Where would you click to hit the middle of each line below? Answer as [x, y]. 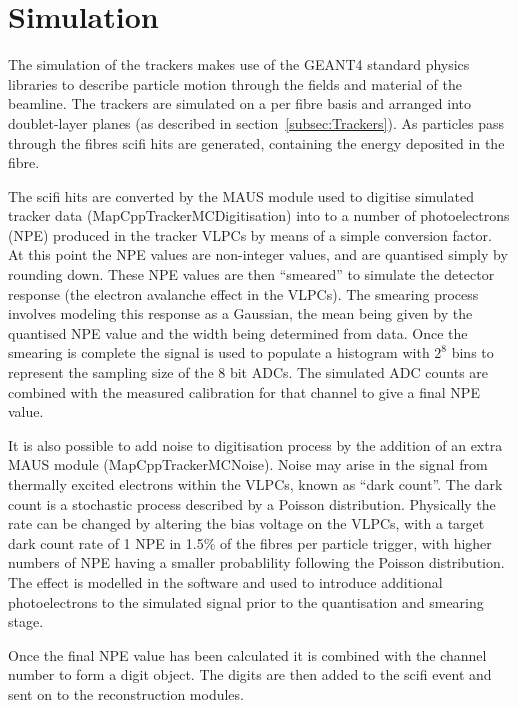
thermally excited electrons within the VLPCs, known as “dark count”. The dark [255, 484]
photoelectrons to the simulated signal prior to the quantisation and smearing [246, 601]
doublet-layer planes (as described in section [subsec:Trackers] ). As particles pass [256, 122]
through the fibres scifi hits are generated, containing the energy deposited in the [256, 142]
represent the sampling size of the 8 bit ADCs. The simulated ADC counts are [248, 372]
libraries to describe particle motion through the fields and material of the [235, 83]
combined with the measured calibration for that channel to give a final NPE [244, 391]
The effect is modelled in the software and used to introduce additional [225, 581]
